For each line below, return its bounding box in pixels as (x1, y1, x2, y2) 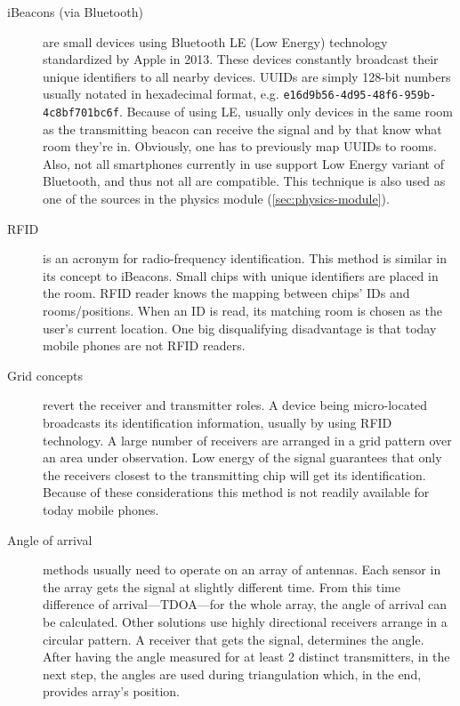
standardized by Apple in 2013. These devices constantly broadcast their (43, 50, 439, 68)
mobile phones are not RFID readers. (43, 336, 246, 355)
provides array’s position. (43, 682, 180, 701)
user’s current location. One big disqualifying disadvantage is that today (43, 318, 437, 337)
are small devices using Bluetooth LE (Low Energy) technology (43, 32, 388, 51)
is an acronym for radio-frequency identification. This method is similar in (43, 249, 447, 268)
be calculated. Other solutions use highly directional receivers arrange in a (43, 612, 448, 630)
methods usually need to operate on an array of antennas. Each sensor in (43, 560, 441, 579)
